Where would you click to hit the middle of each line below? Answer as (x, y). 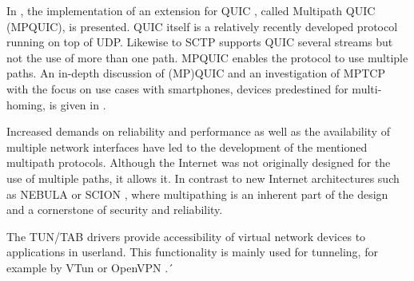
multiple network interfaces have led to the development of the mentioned (187, 146)
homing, (26, 104)
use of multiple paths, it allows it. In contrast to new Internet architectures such (203, 178)
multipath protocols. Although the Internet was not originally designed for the (199, 162)
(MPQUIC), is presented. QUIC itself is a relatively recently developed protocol (202, 26)
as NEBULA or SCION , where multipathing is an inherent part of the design (197, 194)
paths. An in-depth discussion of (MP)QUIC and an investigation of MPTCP (196, 73)
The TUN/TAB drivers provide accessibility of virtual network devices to (186, 236)
